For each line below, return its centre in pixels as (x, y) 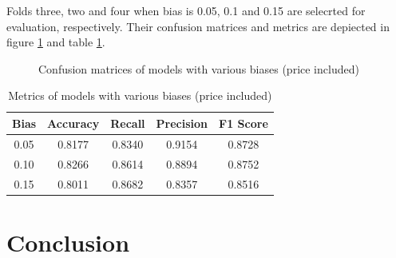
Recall (128, 123)
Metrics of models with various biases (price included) (140, 95)
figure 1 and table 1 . (56, 42)
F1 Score (244, 123)
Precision (182, 123)
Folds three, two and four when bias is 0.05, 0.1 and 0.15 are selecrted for (186, 10)
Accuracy (73, 123)
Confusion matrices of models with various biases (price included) (199, 68)
